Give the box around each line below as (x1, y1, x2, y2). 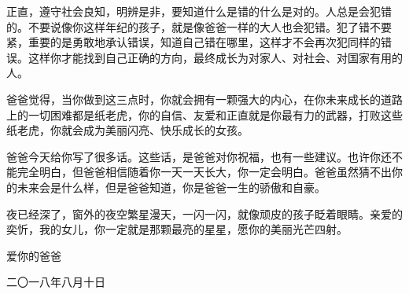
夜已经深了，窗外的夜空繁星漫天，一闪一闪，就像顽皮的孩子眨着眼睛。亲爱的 (6, 205, 403, 222)
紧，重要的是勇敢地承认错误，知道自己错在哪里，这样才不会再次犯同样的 (6, 34, 381, 50)
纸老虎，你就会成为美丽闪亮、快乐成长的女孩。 (6, 122, 249, 138)
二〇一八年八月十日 (6, 274, 105, 290)
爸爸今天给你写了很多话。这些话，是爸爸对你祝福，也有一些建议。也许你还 (6, 148, 392, 164)
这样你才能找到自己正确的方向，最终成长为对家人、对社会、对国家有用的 (28, 49, 403, 65)
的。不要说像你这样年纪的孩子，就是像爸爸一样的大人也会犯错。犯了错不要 (6, 18, 392, 35)
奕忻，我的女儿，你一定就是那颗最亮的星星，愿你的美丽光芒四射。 (6, 221, 348, 237)
